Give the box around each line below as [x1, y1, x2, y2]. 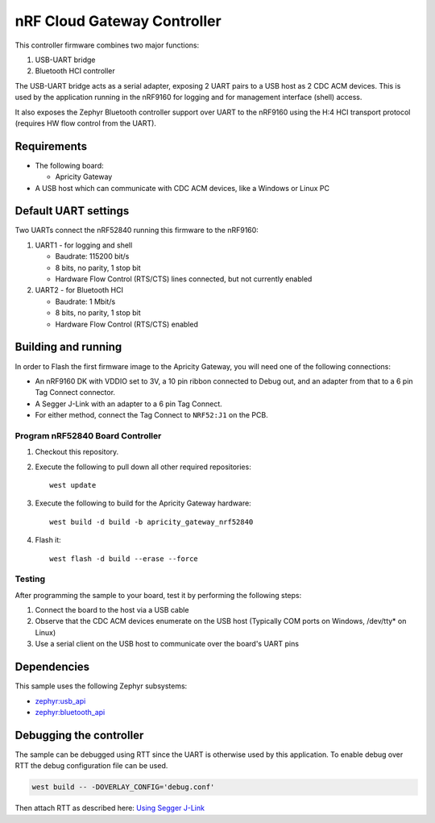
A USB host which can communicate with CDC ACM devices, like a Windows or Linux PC [35, 183, 330, 193]
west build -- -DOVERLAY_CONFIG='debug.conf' [31, 783, 215, 792]
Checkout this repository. [35, 447, 119, 457]
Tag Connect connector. [35, 388, 116, 397]
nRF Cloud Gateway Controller [14, 12, 222, 30]
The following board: [35, 160, 104, 170]
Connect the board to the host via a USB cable [35, 605, 189, 615]
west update [49, 480, 97, 489]
